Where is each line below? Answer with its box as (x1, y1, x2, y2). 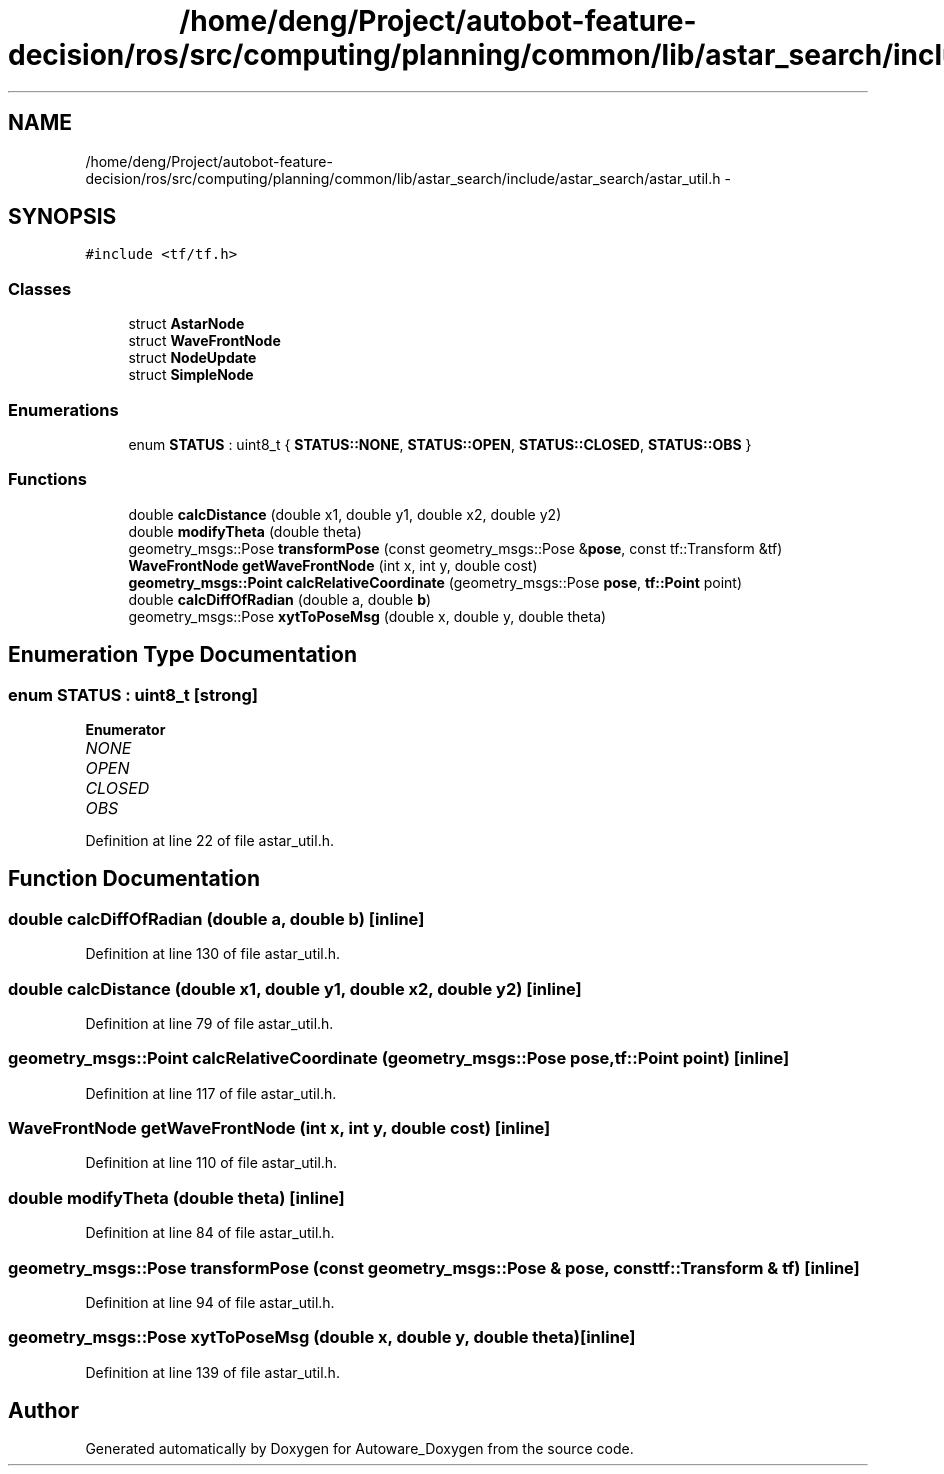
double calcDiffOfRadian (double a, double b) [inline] (8, 908, 425, 929)
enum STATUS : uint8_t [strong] (8, 684, 258, 705)
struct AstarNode (128, 315, 245, 333)
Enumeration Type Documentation (8, 642, 357, 668)
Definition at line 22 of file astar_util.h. (85, 831, 334, 849)
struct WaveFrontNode (128, 332, 281, 350)
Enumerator (85, 720, 166, 738)
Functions (8, 469, 87, 490)
